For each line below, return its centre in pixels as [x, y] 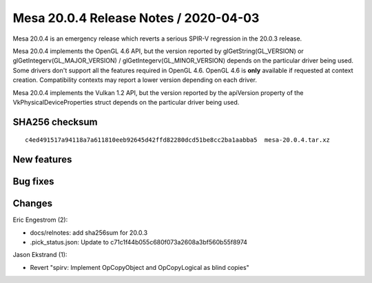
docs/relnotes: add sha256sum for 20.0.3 [89, 232]
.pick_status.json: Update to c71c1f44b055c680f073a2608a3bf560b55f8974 [139, 242]
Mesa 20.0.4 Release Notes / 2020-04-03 [136, 18]
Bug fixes [33, 181]
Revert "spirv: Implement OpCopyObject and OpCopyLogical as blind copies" [139, 267]
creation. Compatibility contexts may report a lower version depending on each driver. [135, 80]
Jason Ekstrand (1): [40, 255]
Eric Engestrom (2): [40, 220]
